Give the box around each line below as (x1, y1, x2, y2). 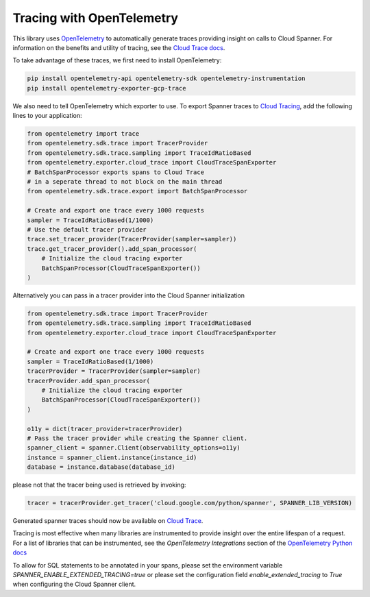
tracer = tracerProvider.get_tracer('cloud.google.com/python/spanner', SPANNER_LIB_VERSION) (27, 499, 353, 507)
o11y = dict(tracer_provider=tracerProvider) (27, 425, 183, 432)
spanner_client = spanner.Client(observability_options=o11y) (27, 444, 241, 452)
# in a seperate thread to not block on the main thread (27, 178, 223, 186)
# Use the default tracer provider (27, 226, 147, 233)
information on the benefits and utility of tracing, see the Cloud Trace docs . (12, 43, 225, 51)
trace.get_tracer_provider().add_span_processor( (27, 245, 197, 253)
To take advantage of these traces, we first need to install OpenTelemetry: (12, 56, 222, 64)
